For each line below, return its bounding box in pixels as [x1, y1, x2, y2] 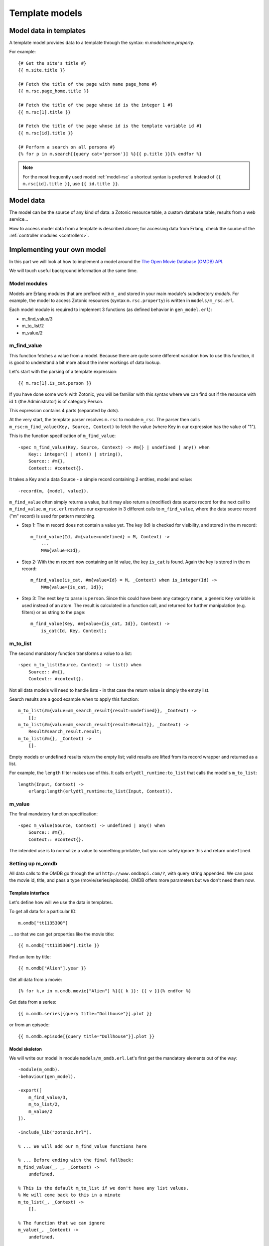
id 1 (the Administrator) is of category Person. [9, 398, 104, 404]
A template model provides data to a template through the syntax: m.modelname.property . [9, 40, 195, 46]
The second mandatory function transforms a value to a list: [9, 650, 132, 656]
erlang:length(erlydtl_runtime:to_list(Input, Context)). [28, 788, 173, 794]
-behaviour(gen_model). [18, 1074, 76, 1079]
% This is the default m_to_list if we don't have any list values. [18, 1185, 189, 1191]
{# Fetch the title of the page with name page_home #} [18, 81, 157, 87]
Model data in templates [9, 26, 86, 35]
